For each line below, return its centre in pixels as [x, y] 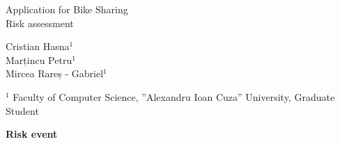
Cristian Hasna [38, 46]
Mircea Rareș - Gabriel [55, 73]
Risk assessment [40, 23]
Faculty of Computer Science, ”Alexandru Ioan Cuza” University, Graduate [174, 96]
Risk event [32, 134]
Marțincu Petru [39, 59]
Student [22, 110]
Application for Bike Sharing [67, 9]
